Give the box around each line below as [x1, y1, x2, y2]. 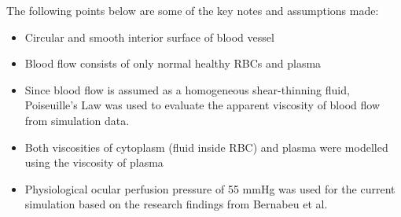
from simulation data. [24, 112, 130, 128]
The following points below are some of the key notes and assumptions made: [6, 2, 379, 18]
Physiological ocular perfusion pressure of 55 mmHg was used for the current [24, 180, 395, 197]
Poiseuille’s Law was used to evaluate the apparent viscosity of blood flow [24, 97, 380, 113]
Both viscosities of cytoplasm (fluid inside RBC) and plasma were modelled [24, 138, 388, 155]
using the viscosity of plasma [24, 154, 164, 171]
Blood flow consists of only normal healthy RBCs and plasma [24, 55, 322, 72]
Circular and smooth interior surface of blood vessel [24, 28, 274, 45]
